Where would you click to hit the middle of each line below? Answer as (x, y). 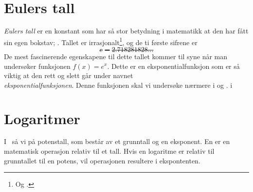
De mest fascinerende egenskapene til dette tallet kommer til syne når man (116, 56)
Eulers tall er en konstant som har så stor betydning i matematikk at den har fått (126, 31)
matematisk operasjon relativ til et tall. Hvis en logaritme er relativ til (109, 151)
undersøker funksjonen (37, 66)
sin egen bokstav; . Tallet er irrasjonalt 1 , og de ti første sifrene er (101, 41)
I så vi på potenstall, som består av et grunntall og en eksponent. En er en (117, 141)
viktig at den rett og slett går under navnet (69, 75)
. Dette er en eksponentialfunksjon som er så (173, 66)
